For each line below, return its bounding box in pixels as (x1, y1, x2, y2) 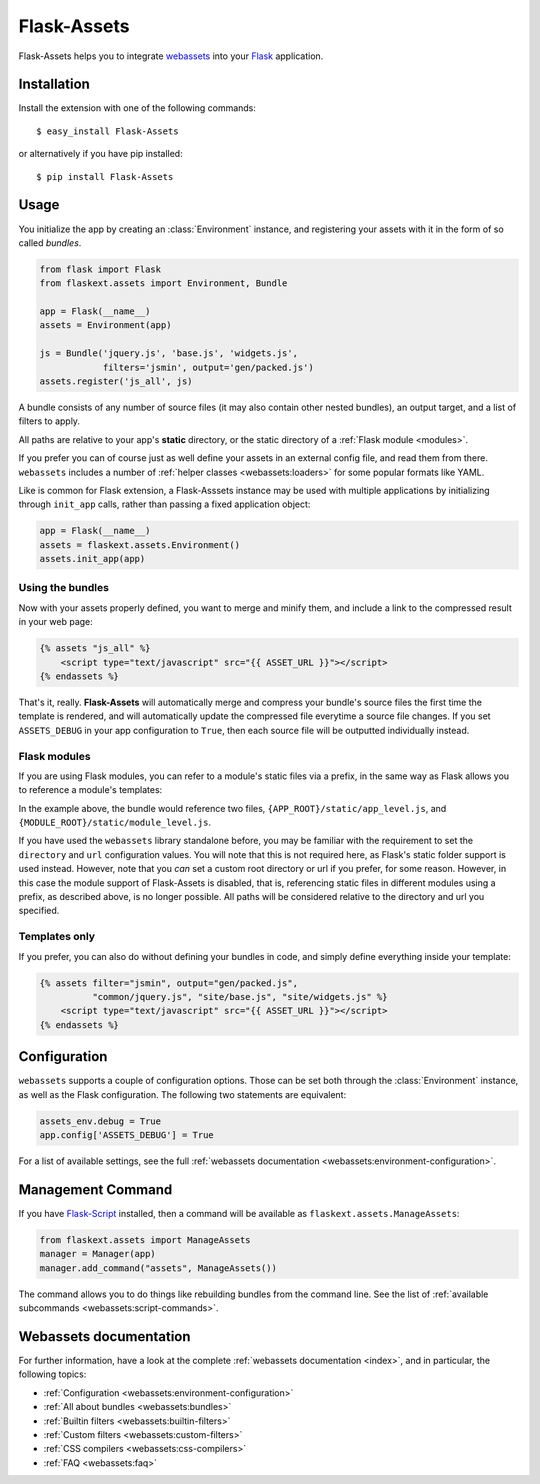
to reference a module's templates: (18, 784, 163, 796)
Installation (18, 76, 90, 93)
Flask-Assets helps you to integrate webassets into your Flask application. (18, 50, 324, 62)
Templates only (18, 930, 95, 944)
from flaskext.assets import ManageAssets (39, 1234, 251, 1245)
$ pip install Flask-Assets (36, 171, 174, 182)
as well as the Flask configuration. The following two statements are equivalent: (18, 1088, 347, 1100)
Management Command (18, 1181, 173, 1198)
